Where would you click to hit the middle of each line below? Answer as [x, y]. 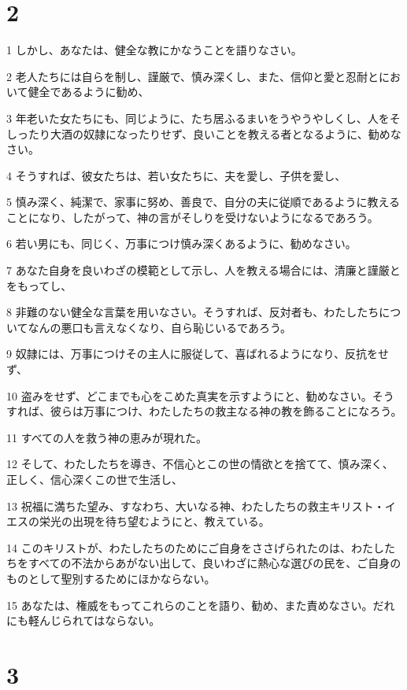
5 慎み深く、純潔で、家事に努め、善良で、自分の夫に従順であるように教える [203, 202]
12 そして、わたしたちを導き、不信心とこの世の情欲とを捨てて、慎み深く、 [200, 464]
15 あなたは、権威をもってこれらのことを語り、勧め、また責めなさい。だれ [201, 605]
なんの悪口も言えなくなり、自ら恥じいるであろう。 [160, 327]
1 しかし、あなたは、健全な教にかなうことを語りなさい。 [154, 50]
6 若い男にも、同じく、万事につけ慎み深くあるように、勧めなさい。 [181, 244]
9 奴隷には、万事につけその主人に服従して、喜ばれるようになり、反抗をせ [198, 354]
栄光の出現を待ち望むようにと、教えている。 [154, 521]
